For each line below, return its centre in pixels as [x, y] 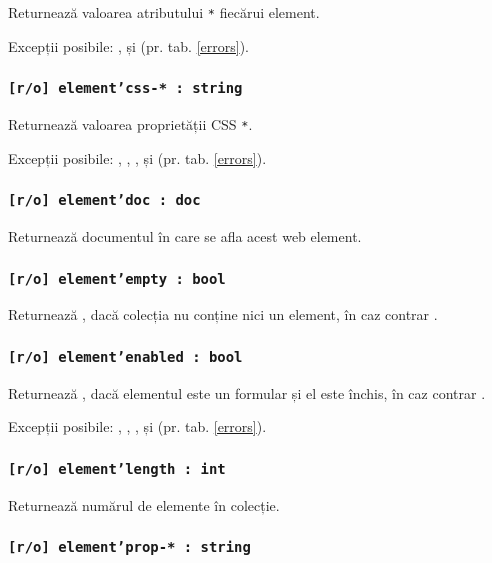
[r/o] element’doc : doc [104, 200]
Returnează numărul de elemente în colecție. [144, 504]
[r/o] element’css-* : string [125, 88]
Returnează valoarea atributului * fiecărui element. [164, 12]
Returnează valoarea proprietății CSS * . [130, 124]
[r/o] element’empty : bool [117, 278]
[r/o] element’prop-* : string [129, 547]
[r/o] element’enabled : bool [125, 356]
